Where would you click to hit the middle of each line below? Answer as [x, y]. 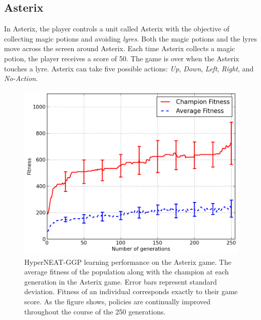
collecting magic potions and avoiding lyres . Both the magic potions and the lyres [130, 38]
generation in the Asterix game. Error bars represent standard [121, 281]
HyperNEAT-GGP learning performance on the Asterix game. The [128, 262]
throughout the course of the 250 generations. [95, 311]
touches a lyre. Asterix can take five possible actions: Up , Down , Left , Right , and [129, 68]
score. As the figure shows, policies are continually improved [118, 301]
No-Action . [21, 78]
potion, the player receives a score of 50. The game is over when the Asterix [122, 58]
